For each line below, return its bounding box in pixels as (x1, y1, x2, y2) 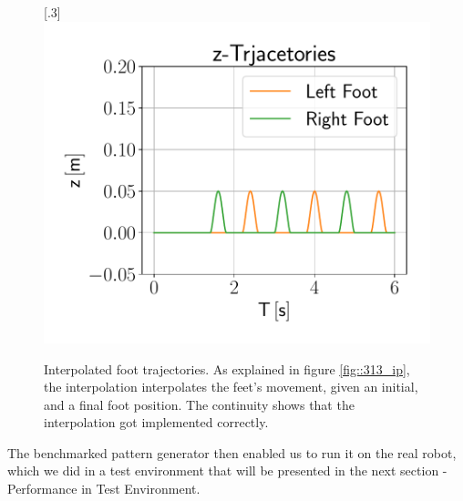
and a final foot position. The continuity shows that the (44, 394, 355, 414)
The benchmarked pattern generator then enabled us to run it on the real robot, (7, 443, 457, 462)
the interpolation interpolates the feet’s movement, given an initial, (44, 377, 418, 396)
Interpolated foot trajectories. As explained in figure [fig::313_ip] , (44, 359, 410, 378)
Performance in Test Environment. (7, 479, 201, 498)
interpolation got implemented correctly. (44, 413, 269, 432)
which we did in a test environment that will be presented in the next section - (7, 461, 448, 480)
